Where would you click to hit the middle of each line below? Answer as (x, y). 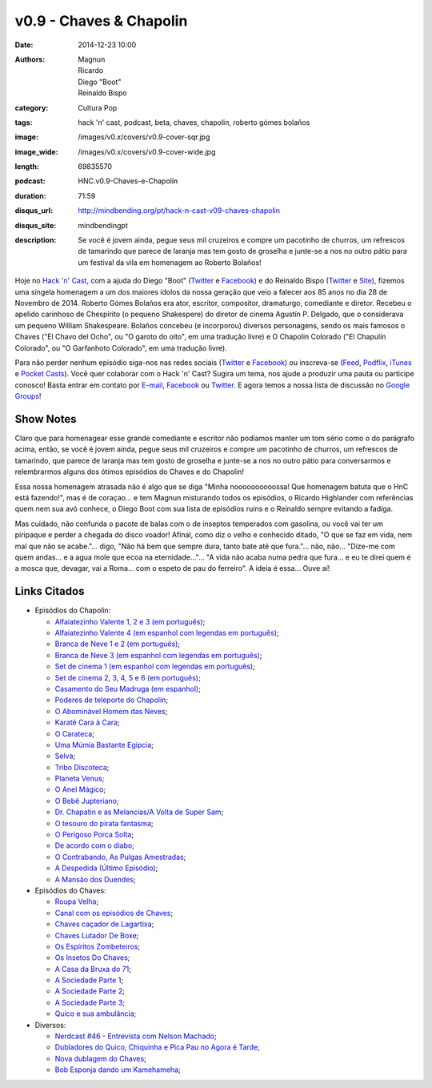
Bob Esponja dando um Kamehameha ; (118, 1070)
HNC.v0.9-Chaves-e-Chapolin (128, 181)
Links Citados (50, 591)
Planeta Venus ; (80, 779)
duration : (31, 195)
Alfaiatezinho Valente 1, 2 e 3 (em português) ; (130, 621)
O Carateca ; (75, 733)
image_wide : (37, 151)
